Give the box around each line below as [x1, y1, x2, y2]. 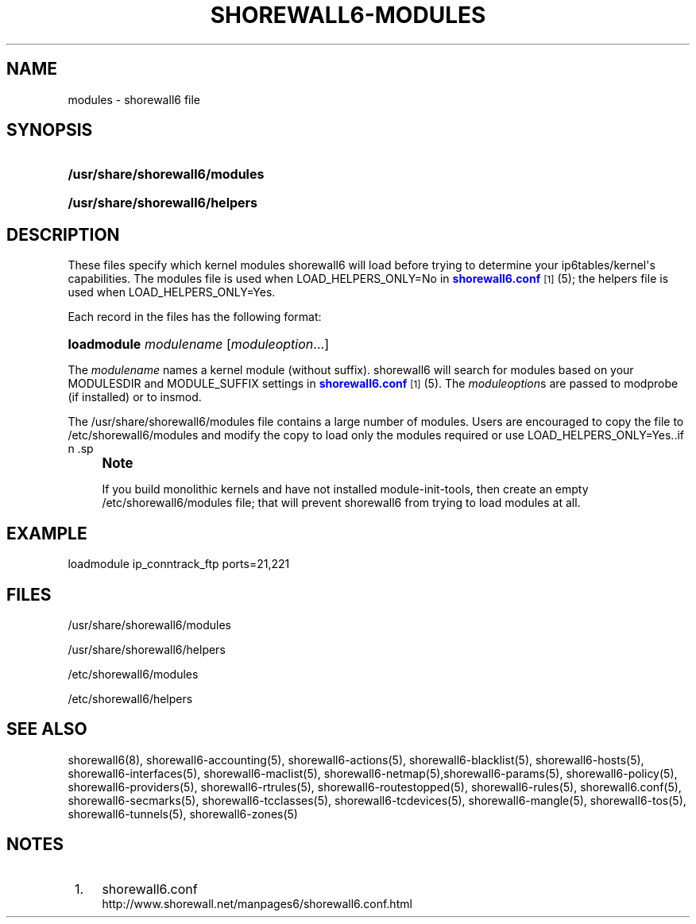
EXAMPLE [6, 523, 87, 543]
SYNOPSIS [6, 120, 93, 141]
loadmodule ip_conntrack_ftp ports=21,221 [68, 557, 290, 571]
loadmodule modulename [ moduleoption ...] [68, 336, 329, 353]
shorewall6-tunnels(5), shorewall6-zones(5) [68, 806, 298, 821]
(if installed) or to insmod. [68, 390, 202, 404]
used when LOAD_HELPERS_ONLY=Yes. [68, 285, 276, 300]
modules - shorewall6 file [68, 92, 201, 106]
